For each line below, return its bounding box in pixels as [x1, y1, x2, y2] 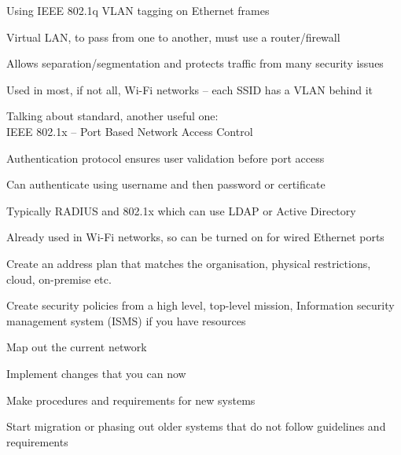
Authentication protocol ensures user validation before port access [6, 149, 325, 166]
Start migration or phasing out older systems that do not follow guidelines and [6, 418, 386, 435]
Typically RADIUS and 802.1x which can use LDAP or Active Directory [6, 202, 356, 218]
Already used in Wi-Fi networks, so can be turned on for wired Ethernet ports [6, 229, 384, 245]
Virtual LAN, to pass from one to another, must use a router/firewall [6, 28, 340, 45]
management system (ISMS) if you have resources [6, 312, 246, 328]
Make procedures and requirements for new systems [6, 391, 256, 408]
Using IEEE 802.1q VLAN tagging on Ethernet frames [6, 2, 270, 18]
